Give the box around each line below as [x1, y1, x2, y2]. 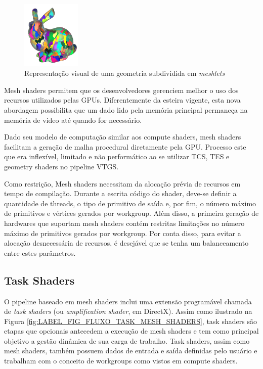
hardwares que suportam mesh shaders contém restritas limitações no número [4, 217, 245, 228]
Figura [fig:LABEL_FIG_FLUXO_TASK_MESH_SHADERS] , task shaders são [4, 315, 257, 326]
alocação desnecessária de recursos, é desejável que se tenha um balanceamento [4, 238, 249, 248]
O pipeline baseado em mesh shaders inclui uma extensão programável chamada [4, 296, 252, 306]
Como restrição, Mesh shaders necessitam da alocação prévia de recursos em [4, 178, 241, 189]
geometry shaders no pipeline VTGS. [4, 161, 119, 171]
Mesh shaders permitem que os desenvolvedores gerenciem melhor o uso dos [4, 84, 239, 95]
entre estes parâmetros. [4, 247, 76, 258]
